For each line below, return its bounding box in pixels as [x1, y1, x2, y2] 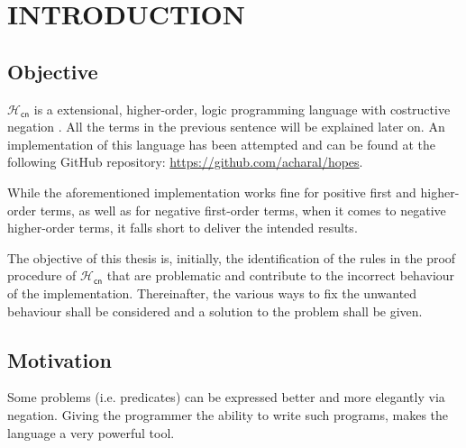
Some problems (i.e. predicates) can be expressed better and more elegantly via [7, 388, 445, 407]
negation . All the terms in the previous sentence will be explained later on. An [7, 117, 445, 136]
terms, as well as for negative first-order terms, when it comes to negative [40, 200, 446, 219]
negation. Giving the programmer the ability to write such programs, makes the [7, 405, 449, 424]
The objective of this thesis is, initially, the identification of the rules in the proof [7, 248, 456, 267]
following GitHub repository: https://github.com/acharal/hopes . [7, 152, 363, 171]
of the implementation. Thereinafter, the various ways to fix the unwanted [7, 283, 417, 302]
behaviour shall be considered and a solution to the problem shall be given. [7, 301, 423, 320]
